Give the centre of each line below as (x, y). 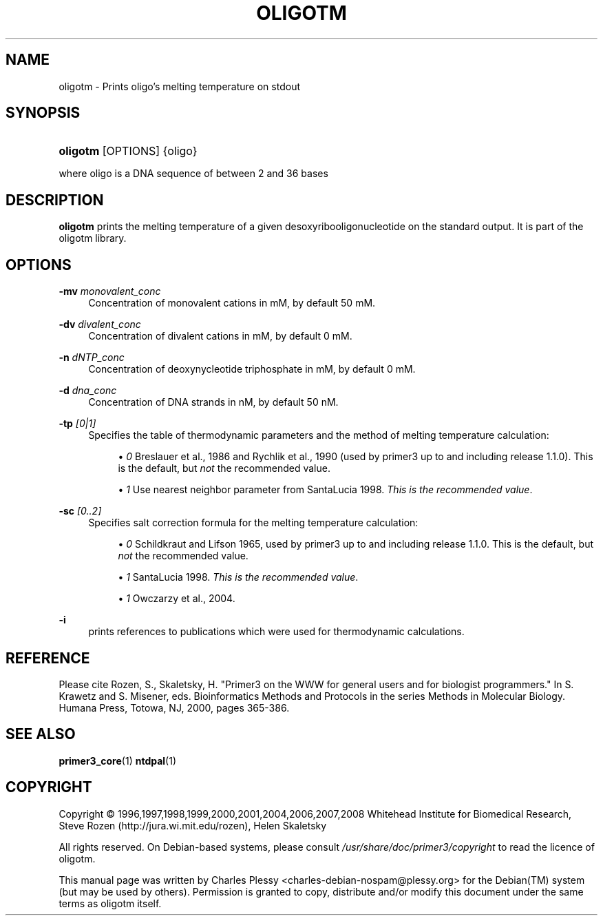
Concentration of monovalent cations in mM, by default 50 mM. (232, 303)
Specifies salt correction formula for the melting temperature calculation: (253, 523)
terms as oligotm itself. (110, 903)
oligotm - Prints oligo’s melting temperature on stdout (179, 86)
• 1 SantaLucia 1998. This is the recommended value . (238, 577)
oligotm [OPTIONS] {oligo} (128, 151)
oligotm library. (93, 238)
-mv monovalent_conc (110, 291)
